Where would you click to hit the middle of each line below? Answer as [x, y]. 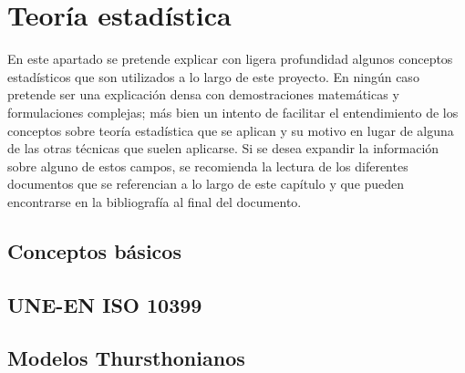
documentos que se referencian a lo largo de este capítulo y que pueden [206, 184]
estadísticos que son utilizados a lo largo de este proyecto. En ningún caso [213, 76]
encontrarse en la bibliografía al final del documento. [155, 201]
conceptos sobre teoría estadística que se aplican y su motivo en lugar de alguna [231, 130]
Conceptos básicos [94, 250]
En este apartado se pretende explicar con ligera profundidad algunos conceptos [230, 59]
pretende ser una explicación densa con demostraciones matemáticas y [203, 94]
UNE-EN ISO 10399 [105, 304]
